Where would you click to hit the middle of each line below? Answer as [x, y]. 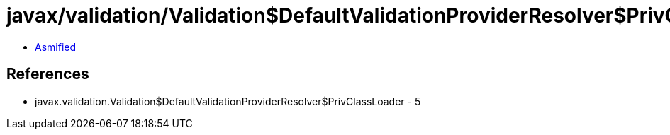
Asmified [56, 47]
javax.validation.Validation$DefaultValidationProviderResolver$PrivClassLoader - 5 [228, 101]
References [48, 74]
